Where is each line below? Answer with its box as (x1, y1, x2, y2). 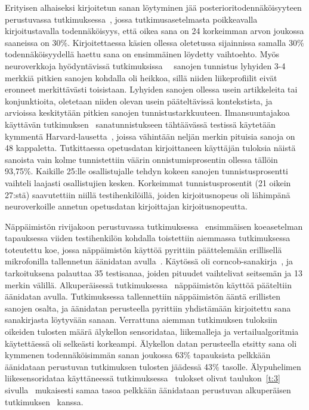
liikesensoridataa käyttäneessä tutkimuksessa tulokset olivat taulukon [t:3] (5, 372, 280, 384)
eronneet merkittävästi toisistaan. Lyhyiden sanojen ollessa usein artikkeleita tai (5, 83, 298, 95)
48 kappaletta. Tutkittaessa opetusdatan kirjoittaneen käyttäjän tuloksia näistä (5, 141, 296, 154)
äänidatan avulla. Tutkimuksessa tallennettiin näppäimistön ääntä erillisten (5, 290, 281, 303)
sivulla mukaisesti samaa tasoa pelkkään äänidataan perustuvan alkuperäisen (5, 384, 291, 396)
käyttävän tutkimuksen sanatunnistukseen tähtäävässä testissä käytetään (5, 118, 276, 130)
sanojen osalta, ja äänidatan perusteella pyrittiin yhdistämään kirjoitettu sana (5, 301, 291, 314)
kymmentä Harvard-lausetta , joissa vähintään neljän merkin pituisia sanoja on (5, 130, 295, 142)
